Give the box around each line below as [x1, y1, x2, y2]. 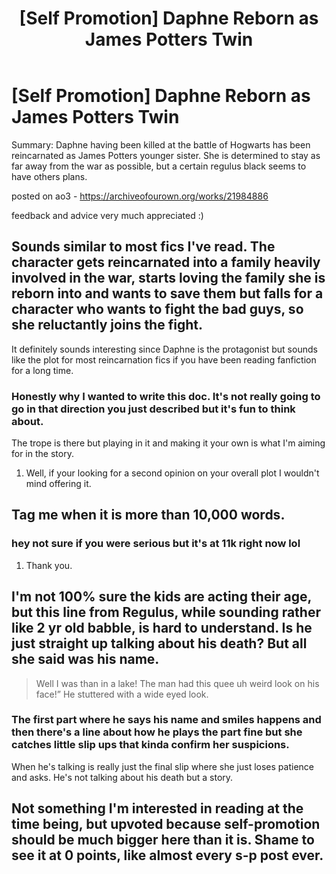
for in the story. [11, 448, 74, 460]
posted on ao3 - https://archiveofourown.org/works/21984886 [11, 190, 269, 202]
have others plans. [11, 170, 88, 182]
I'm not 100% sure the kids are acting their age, [11, 588, 312, 606]
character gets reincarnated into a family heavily [11, 254, 321, 271]
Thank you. [25, 559, 73, 571]
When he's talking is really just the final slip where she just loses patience [11, 760, 314, 772]
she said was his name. [11, 651, 160, 668]
